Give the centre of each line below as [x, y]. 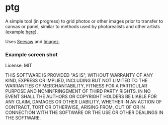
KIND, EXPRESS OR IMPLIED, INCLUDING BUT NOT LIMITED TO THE [76, 81]
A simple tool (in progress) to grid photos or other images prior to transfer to [84, 21]
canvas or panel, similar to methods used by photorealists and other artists [82, 26]
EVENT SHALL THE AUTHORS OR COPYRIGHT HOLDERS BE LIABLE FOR [81, 96]
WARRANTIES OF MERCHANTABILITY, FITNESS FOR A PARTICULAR [76, 86]
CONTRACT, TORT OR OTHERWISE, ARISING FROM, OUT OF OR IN [75, 107]
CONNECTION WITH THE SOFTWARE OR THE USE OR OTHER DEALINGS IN [84, 112]
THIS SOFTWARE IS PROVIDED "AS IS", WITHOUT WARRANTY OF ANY [79, 75]
